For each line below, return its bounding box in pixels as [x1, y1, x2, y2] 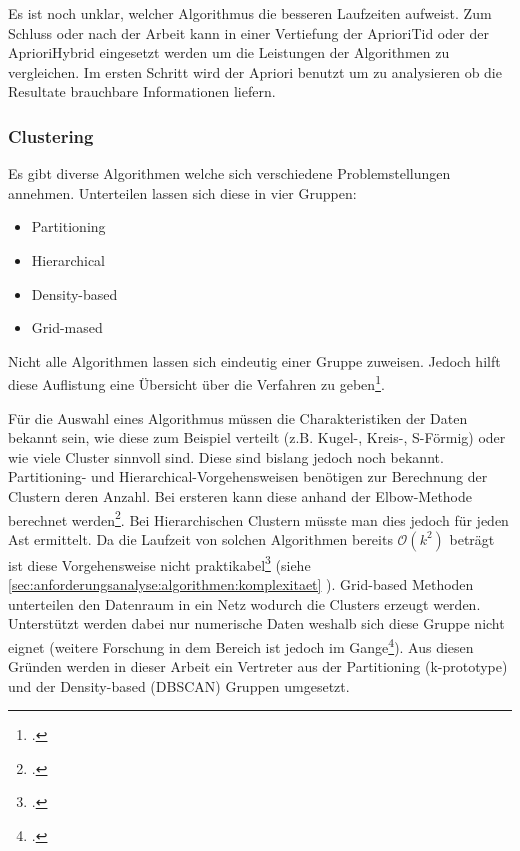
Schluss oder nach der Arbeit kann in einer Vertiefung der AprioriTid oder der [8, 22, 489, 43]
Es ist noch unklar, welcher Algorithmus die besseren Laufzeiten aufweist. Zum [8, 3, 492, 23]
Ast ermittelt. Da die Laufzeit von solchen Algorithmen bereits [8, 528, 393, 549]
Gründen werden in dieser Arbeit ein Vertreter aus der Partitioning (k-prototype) [8, 656, 508, 677]
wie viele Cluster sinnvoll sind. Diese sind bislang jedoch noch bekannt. [8, 446, 444, 467]
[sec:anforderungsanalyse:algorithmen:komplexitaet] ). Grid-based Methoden [8, 574, 474, 595]
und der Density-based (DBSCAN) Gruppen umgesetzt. [8, 675, 350, 696]
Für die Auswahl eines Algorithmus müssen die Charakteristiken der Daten [8, 407, 468, 428]
